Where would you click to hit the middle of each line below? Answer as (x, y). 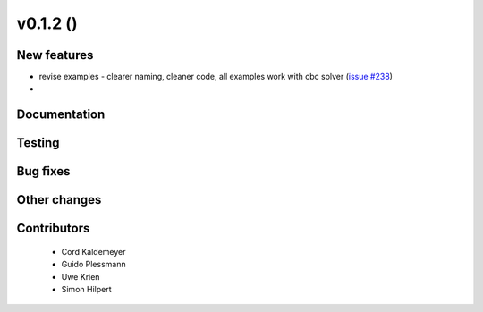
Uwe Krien (80, 276)
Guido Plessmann (93, 265)
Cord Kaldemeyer (93, 251)
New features (55, 55)
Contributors (53, 228)
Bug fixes (43, 171)
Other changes (59, 200)
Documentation (61, 115)
